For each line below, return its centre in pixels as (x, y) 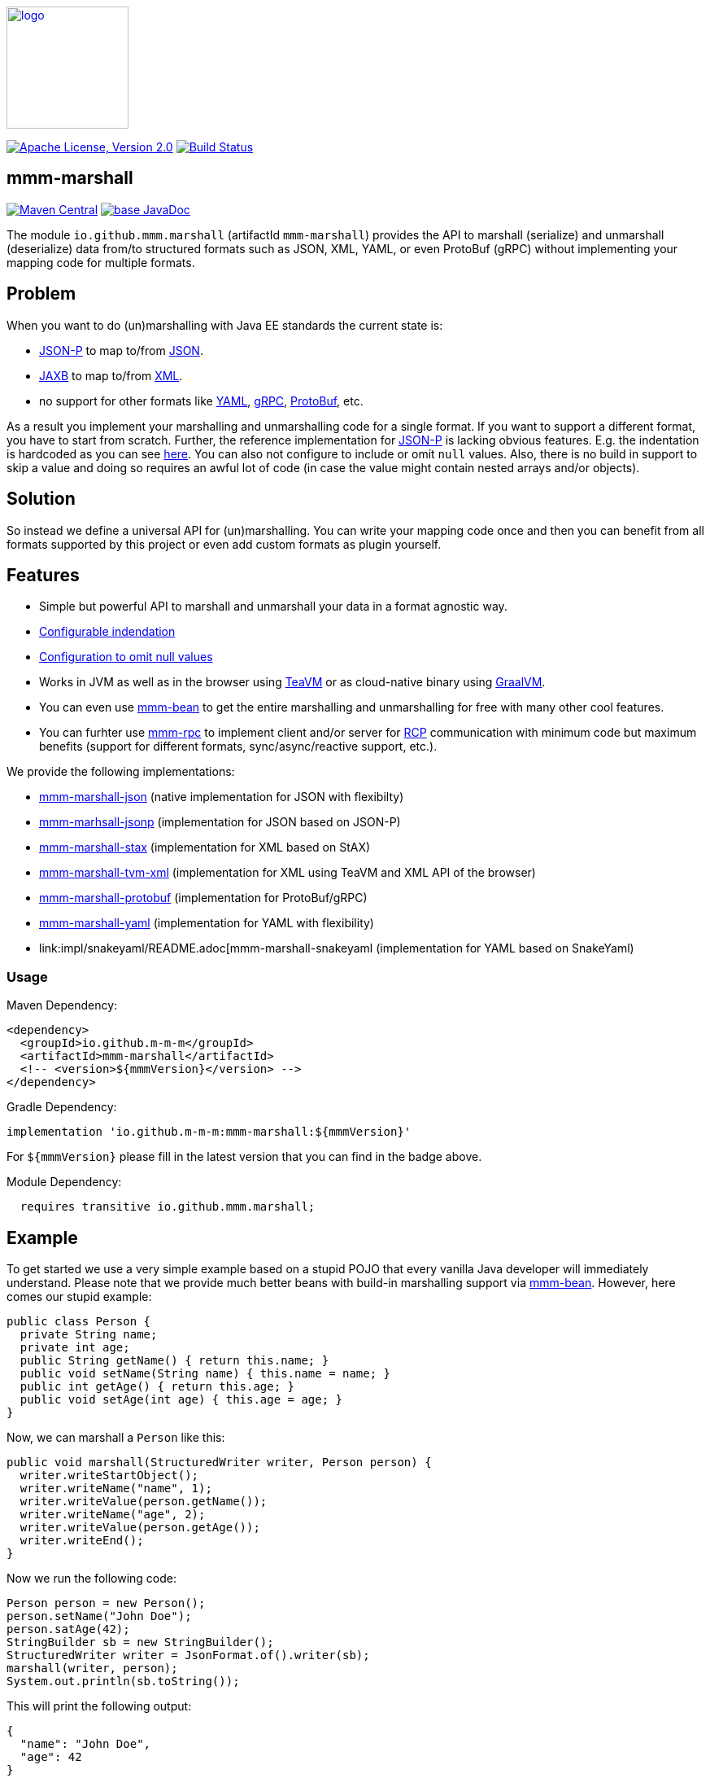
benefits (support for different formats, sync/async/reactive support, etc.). (238, 747)
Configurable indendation (107, 632)
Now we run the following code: (91, 1578)
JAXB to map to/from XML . (111, 375)
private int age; (75, 1347)
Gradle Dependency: (62, 1107)
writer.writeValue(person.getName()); (144, 1501)
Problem (41, 294)
